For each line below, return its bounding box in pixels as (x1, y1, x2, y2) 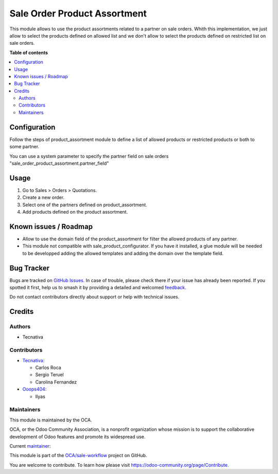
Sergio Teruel (35, 372, 64, 378)
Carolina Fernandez (35, 379, 77, 385)
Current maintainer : (9, 443, 51, 449)
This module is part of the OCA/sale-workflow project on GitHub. (9, 452, 147, 459)
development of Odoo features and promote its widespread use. (9, 433, 146, 440)
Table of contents (9, 49, 48, 56)
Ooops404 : (22, 386, 47, 392)
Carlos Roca (35, 364, 61, 371)
